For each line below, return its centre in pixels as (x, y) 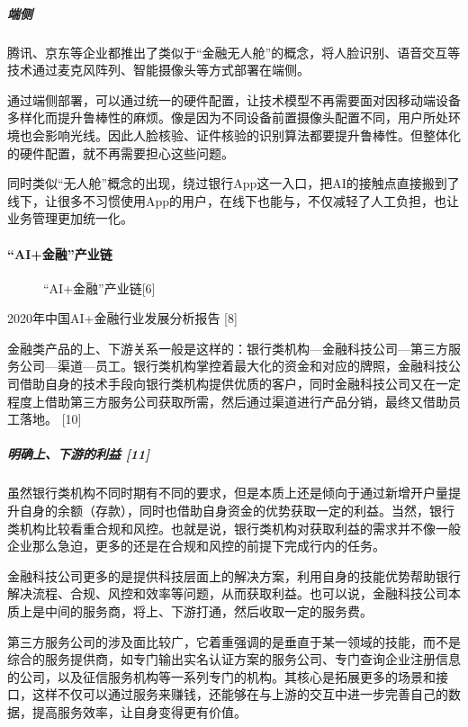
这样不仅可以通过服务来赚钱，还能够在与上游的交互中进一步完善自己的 (240, 694)
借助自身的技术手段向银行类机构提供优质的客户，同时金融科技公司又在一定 (240, 384)
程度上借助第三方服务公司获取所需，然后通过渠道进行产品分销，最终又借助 (228, 401)
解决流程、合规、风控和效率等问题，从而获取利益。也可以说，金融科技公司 (228, 593)
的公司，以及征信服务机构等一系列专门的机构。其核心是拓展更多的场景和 (221, 676)
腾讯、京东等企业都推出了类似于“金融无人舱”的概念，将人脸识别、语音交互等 (234, 52)
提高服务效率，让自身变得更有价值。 (139, 711)
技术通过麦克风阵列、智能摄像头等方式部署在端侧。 (158, 70)
